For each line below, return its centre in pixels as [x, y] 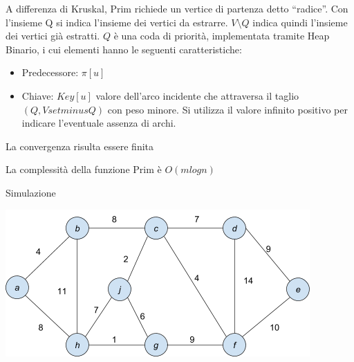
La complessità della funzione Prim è [84, 169]
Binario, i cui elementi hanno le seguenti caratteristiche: [124, 49]
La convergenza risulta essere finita [80, 146]
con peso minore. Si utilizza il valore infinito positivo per [227, 109]
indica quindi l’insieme [300, 22]
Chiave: [38, 95]
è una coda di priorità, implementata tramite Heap [222, 36]
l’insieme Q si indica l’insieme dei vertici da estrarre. [117, 22]
